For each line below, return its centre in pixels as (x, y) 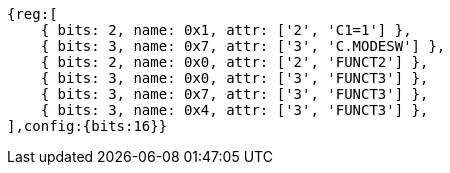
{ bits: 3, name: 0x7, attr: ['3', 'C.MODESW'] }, (243, 46)
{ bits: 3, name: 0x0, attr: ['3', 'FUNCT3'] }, (234, 78)
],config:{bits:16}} (87, 126)
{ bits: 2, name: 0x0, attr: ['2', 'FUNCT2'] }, (234, 62)
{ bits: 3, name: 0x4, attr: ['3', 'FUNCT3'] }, (234, 110)
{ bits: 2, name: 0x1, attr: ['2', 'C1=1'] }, (226, 30)
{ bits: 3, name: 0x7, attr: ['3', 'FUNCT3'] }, (234, 94)
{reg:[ (32, 14)
